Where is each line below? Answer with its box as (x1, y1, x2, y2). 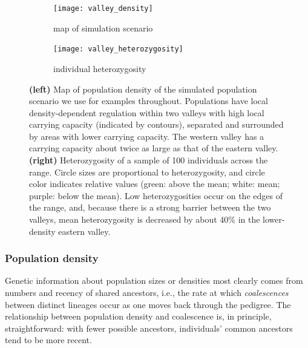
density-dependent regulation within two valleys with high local (29, 106, 264, 119)
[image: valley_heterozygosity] (53, 45, 183, 54)
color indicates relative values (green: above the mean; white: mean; (29, 177, 280, 190)
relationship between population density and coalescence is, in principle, (5, 310, 272, 323)
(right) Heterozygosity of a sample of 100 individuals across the (29, 154, 268, 166)
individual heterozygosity (53, 62, 146, 74)
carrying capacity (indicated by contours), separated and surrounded (29, 118, 284, 131)
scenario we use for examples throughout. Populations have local (29, 94, 268, 107)
